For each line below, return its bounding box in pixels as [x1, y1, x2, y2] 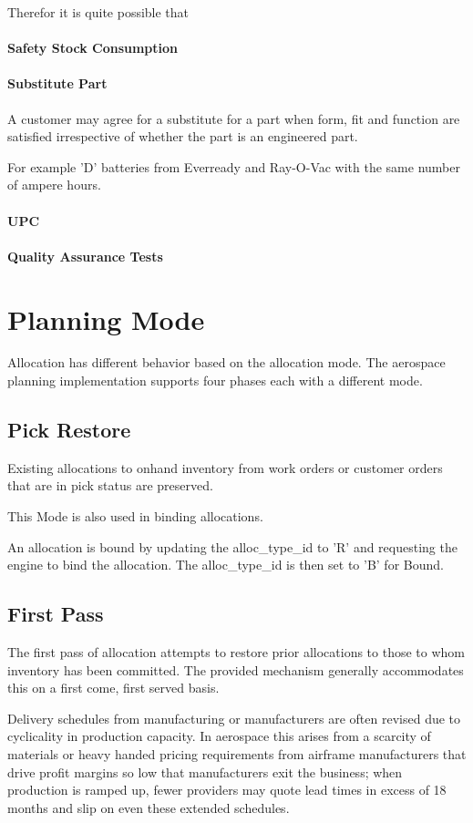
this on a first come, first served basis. [7, 678, 220, 697]
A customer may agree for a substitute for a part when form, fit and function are [7, 108, 460, 128]
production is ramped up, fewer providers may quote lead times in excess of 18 [7, 780, 447, 799]
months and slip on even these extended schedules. [7, 797, 290, 817]
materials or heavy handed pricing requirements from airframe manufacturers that [7, 744, 467, 763]
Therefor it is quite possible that [7, 3, 190, 21]
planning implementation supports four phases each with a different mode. [7, 371, 423, 390]
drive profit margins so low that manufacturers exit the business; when [7, 762, 403, 781]
